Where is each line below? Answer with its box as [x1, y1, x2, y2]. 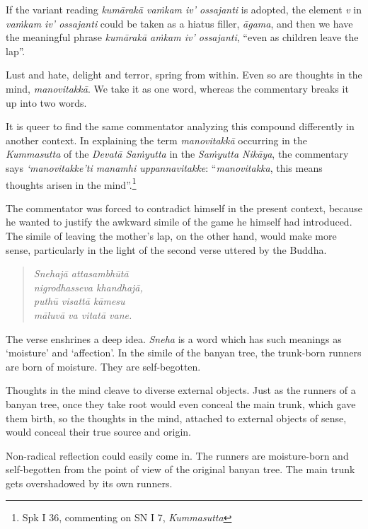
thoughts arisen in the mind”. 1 [6, 175, 137, 192]
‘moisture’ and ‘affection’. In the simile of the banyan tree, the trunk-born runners [6, 345, 362, 360]
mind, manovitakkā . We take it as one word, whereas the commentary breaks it [6, 81, 349, 95]
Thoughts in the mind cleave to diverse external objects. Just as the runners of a [6, 383, 356, 397]
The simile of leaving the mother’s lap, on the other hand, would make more [6, 228, 337, 243]
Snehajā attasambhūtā [33, 266, 129, 281]
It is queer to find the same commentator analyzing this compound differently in [6, 119, 355, 134]
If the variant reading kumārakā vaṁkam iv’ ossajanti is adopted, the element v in [6, 2, 362, 16]
